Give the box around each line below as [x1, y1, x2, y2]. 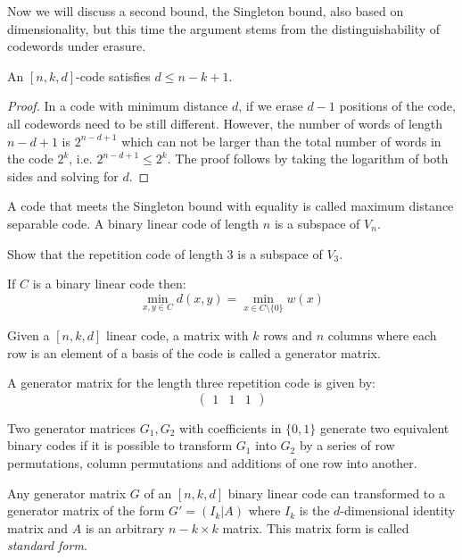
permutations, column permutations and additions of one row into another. [7, 453, 417, 472]
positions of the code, [339, 96, 456, 115]
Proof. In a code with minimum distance [7, 96, 228, 115]
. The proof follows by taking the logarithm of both [167, 149, 449, 168]
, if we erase [238, 96, 303, 115]
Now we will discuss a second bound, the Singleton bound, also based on [7, 2, 404, 20]
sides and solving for [7, 166, 119, 185]
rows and [263, 325, 313, 344]
